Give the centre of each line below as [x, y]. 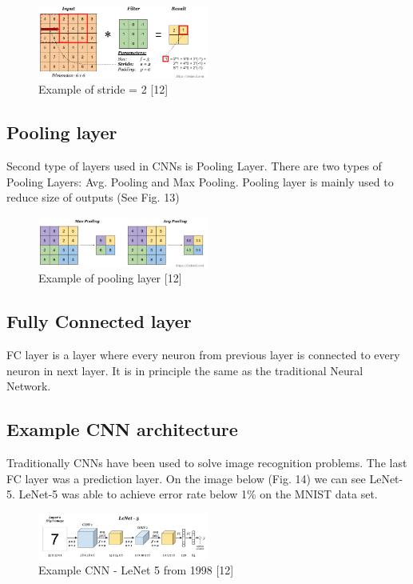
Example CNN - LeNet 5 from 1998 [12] [136, 570]
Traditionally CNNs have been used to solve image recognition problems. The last [207, 462]
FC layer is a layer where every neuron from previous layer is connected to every [203, 355]
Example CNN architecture [122, 429]
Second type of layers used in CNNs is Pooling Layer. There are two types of [194, 166]
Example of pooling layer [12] [110, 278]
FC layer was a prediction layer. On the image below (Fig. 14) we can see [186, 478]
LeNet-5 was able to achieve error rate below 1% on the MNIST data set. [198, 494]
